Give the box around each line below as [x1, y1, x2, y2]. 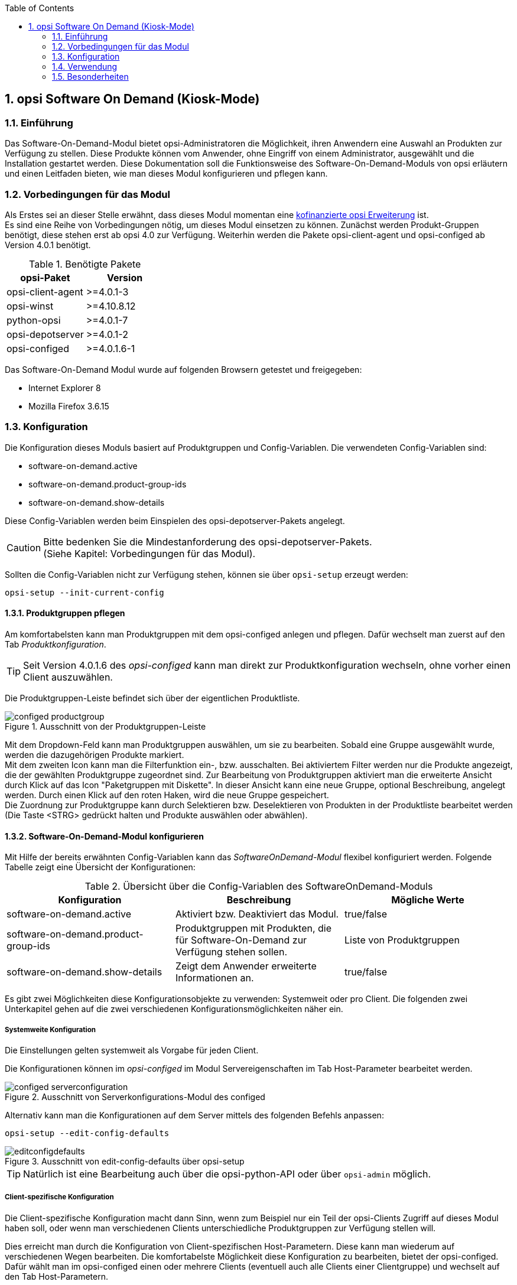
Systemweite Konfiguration [5, 1025, 96, 1034]
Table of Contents [5, 3, 74, 13]
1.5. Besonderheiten [52, 71, 129, 82]
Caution [6, 541, 41, 554]
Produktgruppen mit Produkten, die [175, 922, 332, 935]
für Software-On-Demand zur [175, 934, 307, 946]
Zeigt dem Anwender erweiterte [175, 960, 317, 972]
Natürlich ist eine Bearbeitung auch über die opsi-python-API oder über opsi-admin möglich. [23, 1167, 431, 1180]
